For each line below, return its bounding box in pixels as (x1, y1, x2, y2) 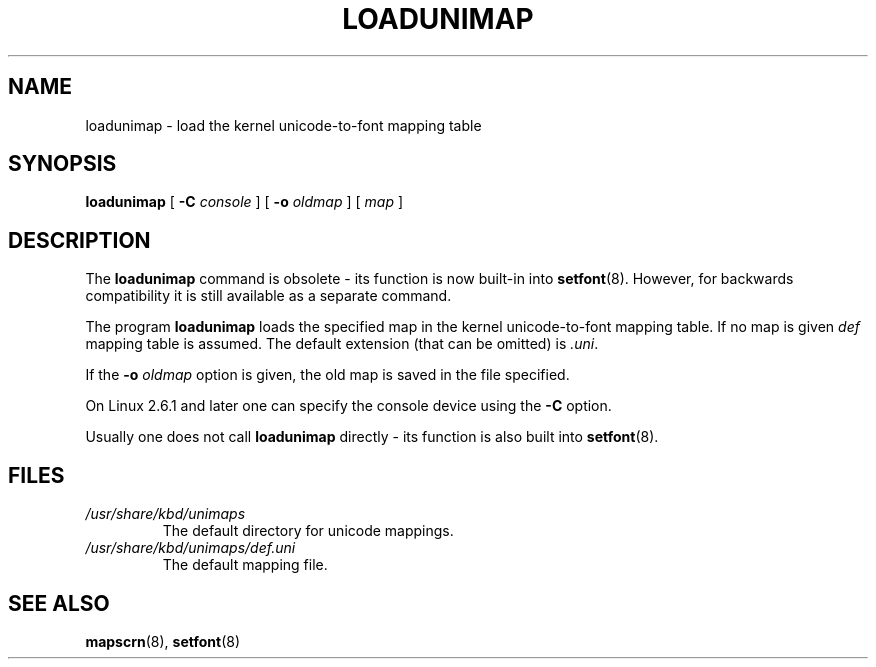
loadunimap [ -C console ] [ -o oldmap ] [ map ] (85, 193, 404, 211)
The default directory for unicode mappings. (162, 522, 454, 540)
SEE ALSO (8, 590, 110, 616)
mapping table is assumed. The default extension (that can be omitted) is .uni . (85, 335, 599, 353)
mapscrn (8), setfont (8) (85, 632, 241, 650)
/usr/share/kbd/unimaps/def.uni (85, 539, 296, 557)
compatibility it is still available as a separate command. (85, 287, 452, 305)
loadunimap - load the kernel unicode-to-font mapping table (85, 116, 482, 134)
